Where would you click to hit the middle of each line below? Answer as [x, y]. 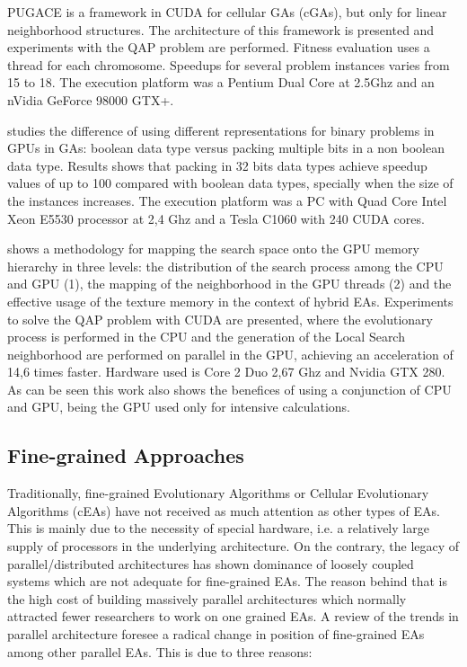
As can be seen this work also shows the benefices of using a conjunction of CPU [229, 389]
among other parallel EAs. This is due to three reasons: [160, 651]
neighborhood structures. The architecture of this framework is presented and [221, 29]
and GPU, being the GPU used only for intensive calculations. [179, 407]
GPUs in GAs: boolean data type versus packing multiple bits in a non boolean [226, 148]
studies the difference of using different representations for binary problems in [221, 130]
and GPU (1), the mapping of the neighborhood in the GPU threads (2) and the [229, 284]
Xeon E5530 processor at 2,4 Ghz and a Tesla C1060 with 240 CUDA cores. [216, 218]
